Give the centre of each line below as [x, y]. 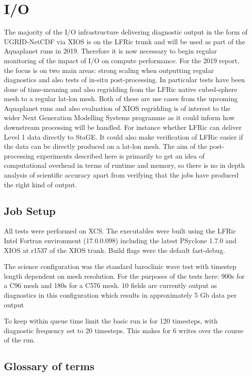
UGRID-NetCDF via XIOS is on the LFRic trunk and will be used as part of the [125, 41]
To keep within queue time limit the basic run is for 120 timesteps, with [111, 321]
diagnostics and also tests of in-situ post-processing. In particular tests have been [125, 80]
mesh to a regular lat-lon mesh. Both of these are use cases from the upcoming [121, 98]
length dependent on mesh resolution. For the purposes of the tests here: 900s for [124, 276]
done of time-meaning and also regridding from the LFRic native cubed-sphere [121, 89]
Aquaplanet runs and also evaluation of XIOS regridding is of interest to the [117, 108]
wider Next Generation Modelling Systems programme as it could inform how [119, 117]
